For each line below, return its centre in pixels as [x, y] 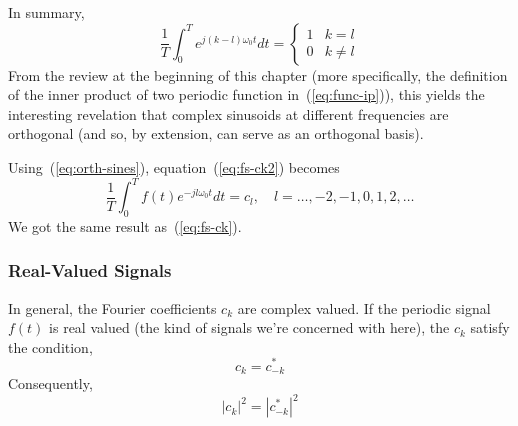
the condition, [50, 346]
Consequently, [50, 382]
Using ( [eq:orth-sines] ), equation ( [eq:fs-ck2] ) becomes [174, 166]
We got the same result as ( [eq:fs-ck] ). [125, 225]
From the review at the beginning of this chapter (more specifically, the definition [258, 74]
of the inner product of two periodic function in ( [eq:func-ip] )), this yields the [246, 94]
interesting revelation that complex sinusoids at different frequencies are [228, 113]
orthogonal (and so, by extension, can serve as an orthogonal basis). [216, 133]
